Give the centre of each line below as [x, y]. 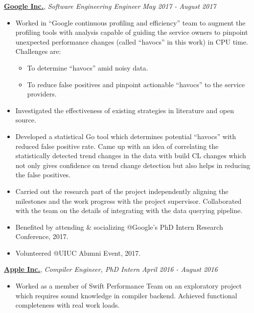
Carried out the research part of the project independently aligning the [122, 191]
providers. [42, 94]
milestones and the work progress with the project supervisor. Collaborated [128, 201]
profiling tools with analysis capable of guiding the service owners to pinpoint [132, 32]
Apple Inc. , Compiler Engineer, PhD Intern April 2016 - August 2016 [111, 269]
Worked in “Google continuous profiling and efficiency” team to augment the [130, 22]
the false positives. [43, 175]
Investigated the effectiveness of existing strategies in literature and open [125, 110]
